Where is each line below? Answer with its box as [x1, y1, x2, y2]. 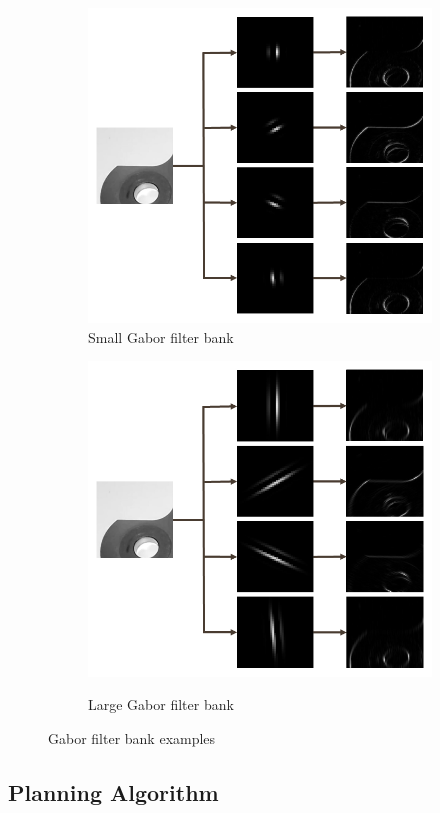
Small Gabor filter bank [88, 326, 234, 347]
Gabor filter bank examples [48, 727, 216, 748]
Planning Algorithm [8, 776, 219, 807]
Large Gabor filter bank [88, 694, 234, 715]
